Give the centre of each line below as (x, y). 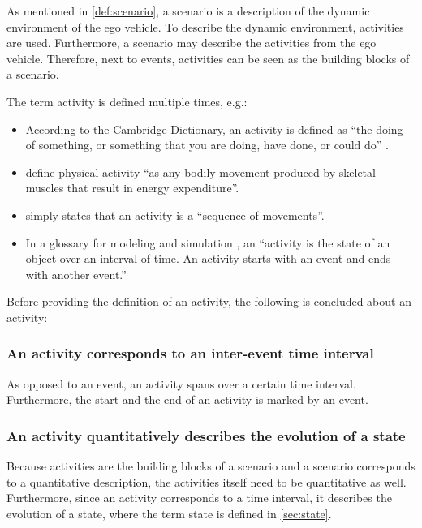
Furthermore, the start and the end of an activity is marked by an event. (187, 399)
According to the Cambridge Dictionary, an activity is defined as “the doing (214, 129)
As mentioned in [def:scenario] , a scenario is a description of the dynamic (188, 11)
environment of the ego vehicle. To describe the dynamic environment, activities (205, 26)
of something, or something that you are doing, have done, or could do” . (207, 145)
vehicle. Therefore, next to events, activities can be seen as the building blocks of (208, 58)
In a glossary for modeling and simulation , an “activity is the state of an (208, 242)
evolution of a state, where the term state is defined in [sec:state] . (169, 513)
